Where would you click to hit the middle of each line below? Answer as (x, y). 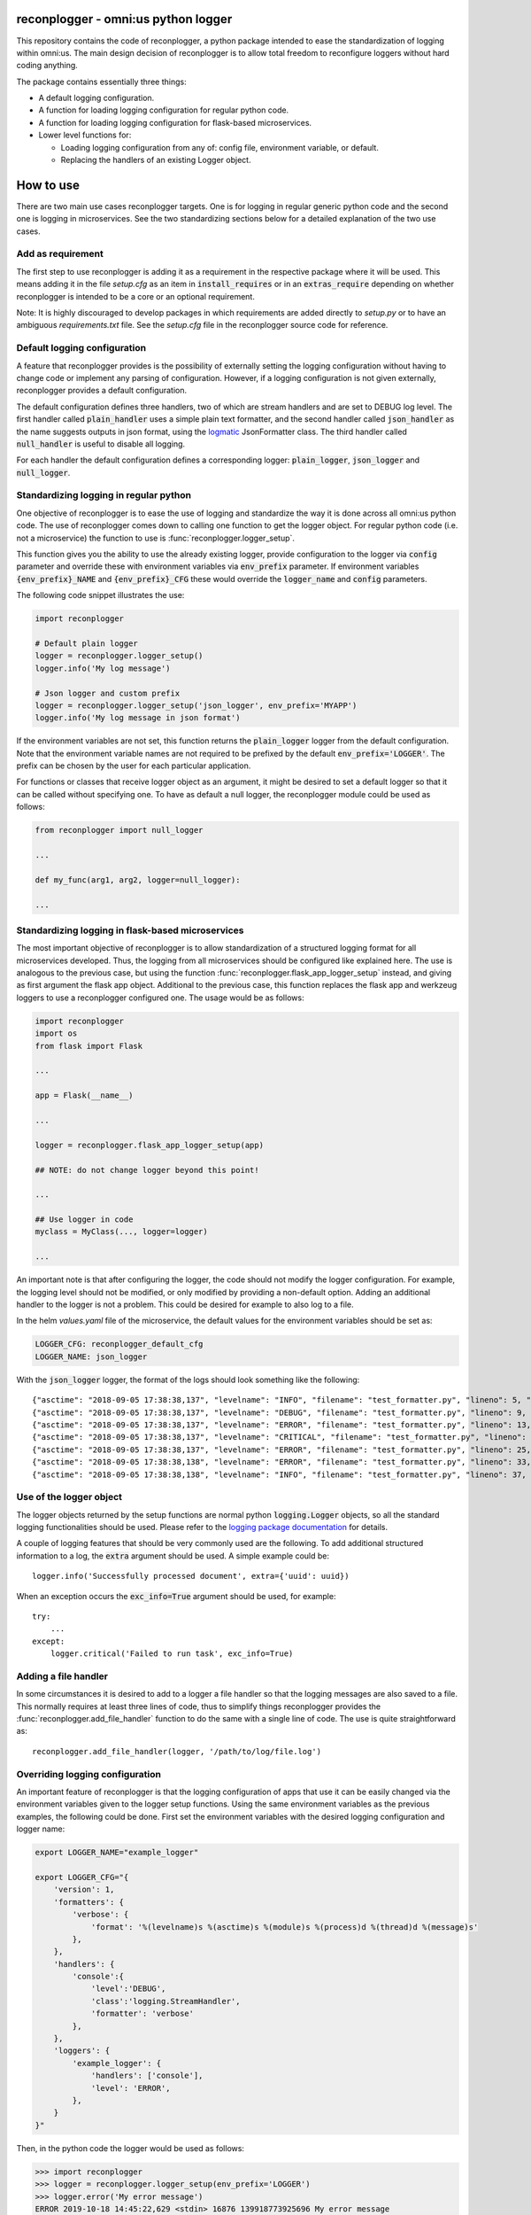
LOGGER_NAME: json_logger (91, 1356)
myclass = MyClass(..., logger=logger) (121, 1232)
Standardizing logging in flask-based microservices (130, 930)
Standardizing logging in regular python (104, 495)
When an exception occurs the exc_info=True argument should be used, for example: (176, 1596)
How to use (48, 185)
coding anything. (47, 66)
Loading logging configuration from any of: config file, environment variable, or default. (220, 147)
